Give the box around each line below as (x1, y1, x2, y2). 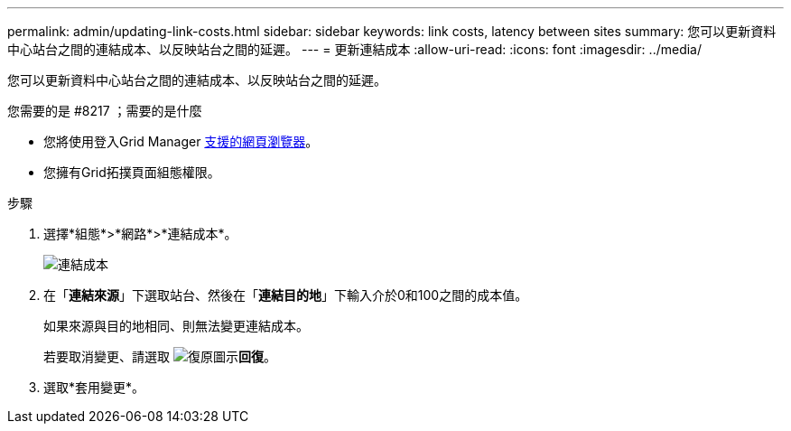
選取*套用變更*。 (43, 379, 145, 395)
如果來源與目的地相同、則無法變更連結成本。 (43, 318, 309, 333)
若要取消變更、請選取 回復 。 (43, 349, 276, 364)
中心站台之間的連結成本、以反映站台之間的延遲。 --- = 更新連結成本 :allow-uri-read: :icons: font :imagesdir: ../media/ (7, 42, 703, 57)
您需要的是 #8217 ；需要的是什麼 (7, 103, 202, 118)
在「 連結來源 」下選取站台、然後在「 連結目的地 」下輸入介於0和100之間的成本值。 (43, 287, 528, 303)
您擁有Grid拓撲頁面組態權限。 (43, 164, 220, 180)
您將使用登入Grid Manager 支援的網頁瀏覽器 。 (43, 134, 319, 149)
